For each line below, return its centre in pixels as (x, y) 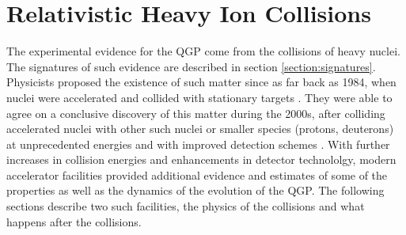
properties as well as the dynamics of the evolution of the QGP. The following (195, 190)
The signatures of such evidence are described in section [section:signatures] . (191, 66)
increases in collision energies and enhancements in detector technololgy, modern (201, 159)
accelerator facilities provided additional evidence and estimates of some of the (197, 174)
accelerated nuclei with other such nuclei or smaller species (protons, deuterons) (200, 129)
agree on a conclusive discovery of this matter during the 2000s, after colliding (196, 113)
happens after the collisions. (74, 221)
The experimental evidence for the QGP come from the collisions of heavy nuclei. (203, 51)
